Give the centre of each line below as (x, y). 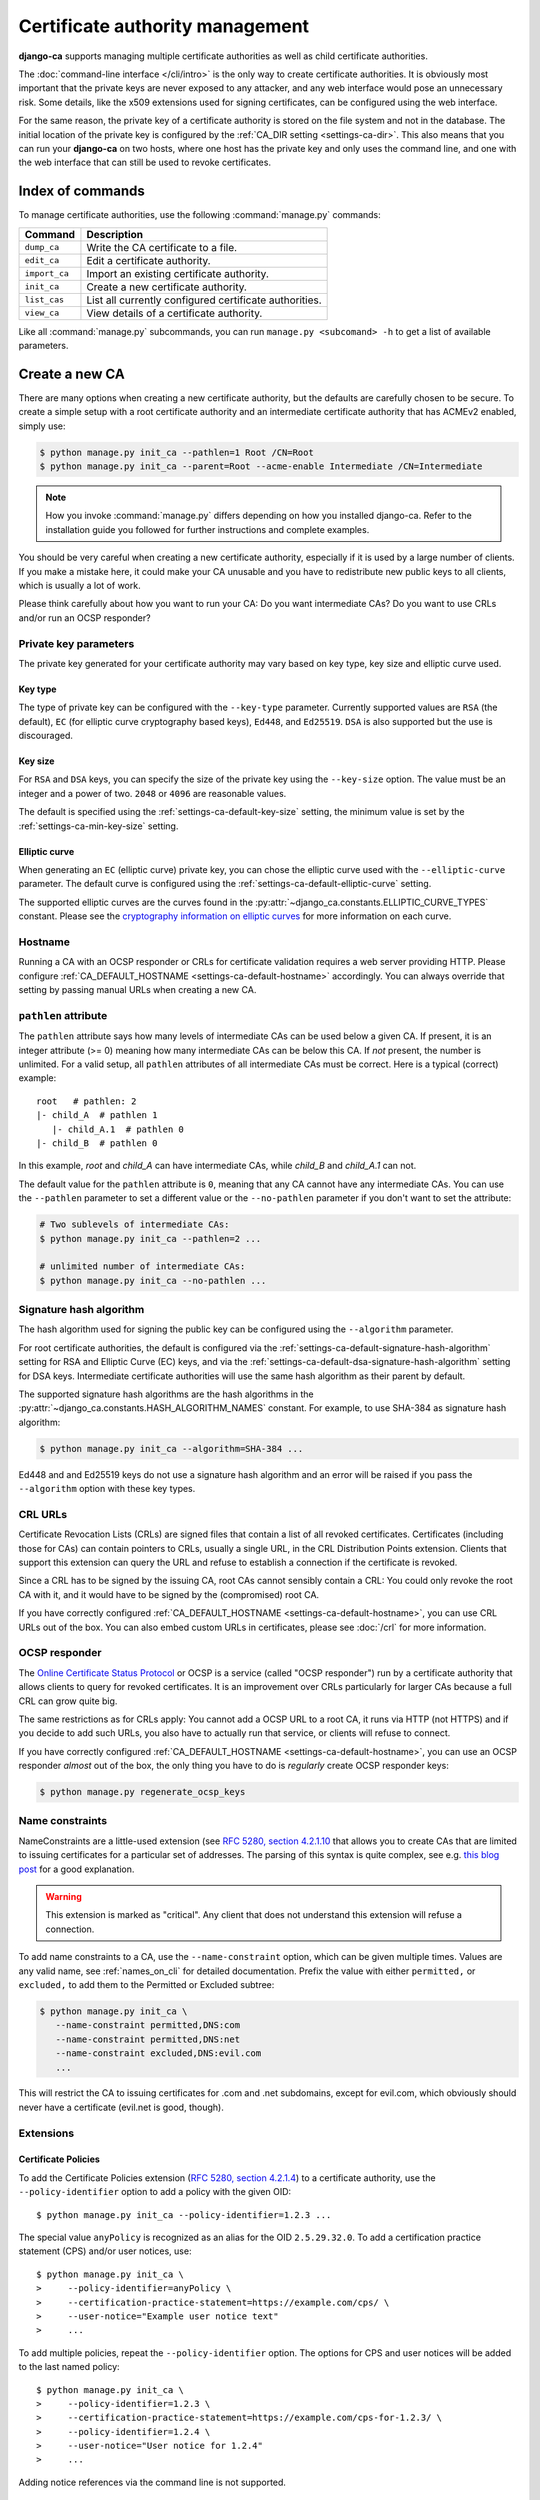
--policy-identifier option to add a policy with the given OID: (155, 2192)
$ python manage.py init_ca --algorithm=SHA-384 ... (171, 1448)
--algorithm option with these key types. (107, 1489)
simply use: (42, 426)
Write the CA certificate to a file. (162, 247)
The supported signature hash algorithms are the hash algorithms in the (166, 1394)
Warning (63, 1896)
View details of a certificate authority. (174, 313)
